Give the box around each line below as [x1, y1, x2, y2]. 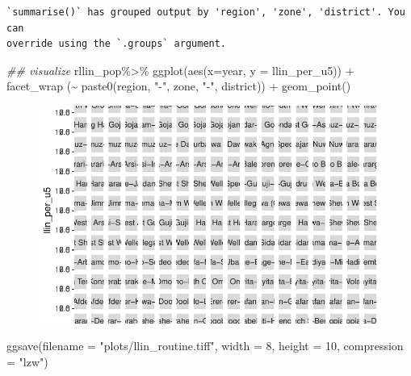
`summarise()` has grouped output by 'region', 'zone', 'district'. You [6, 6, 405, 18]
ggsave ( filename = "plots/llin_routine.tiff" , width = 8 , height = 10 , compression [6, 337, 404, 354]
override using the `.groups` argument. [6, 38, 227, 50]
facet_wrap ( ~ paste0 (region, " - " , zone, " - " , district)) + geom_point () [6, 77, 351, 94]
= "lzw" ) [6, 353, 48, 370]
